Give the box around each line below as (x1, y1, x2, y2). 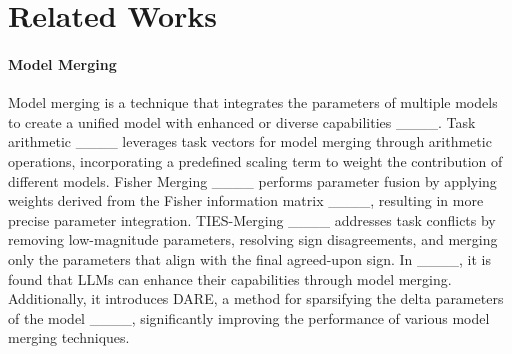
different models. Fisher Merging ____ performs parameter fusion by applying (8, 170, 497, 191)
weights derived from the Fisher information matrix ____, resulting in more (8, 190, 484, 211)
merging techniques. (8, 327, 130, 348)
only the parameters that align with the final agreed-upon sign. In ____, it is (8, 248, 491, 269)
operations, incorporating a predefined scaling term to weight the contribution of (8, 150, 503, 171)
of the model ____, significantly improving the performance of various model (8, 307, 490, 328)
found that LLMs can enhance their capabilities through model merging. (8, 268, 452, 289)
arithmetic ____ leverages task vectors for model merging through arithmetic (8, 131, 492, 152)
